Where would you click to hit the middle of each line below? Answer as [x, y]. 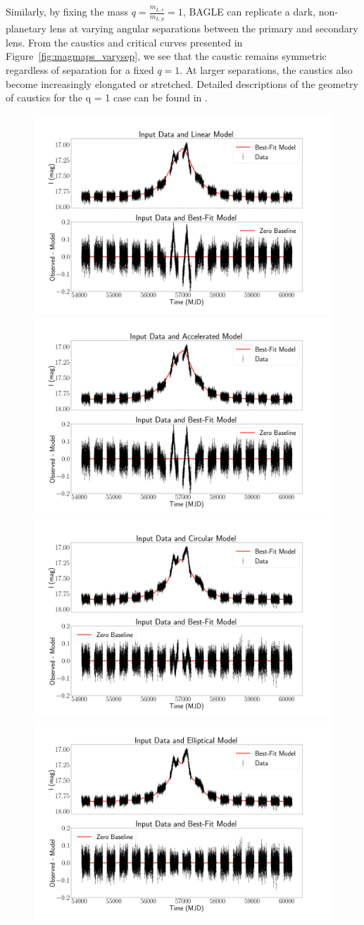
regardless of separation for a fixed [80, 70]
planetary [26, 29]
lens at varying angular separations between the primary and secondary [204, 29]
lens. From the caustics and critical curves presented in [124, 42]
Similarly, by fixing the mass [67, 11]
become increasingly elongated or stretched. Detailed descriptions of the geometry [182, 83]
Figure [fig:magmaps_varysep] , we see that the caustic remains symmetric [166, 56]
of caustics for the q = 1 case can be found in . [107, 97]
